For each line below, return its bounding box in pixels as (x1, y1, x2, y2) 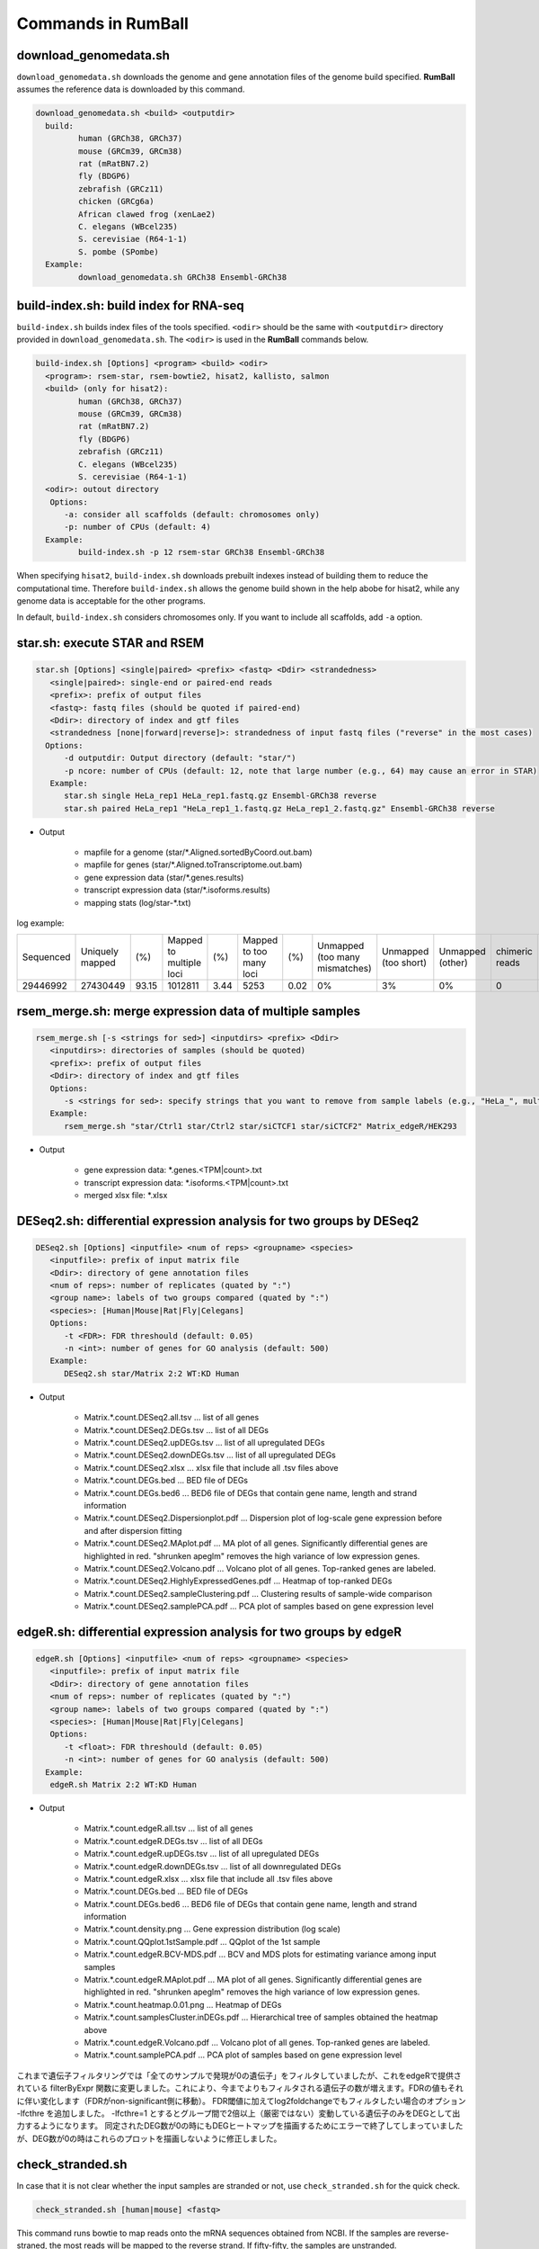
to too (243, 945, 268, 958)
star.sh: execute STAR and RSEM (16, 635, 205, 651)
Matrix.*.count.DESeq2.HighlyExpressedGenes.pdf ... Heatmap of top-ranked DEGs (84, 1575, 393, 1587)
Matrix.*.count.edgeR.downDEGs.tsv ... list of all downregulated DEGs (84, 1860, 341, 1871)
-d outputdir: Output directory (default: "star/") (64, 753, 296, 764)
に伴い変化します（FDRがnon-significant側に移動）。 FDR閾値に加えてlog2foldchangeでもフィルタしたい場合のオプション (16, 2095, 466, 2106)
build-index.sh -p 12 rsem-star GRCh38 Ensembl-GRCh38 (77, 547, 325, 558)
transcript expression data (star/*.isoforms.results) (84, 884, 271, 895)
